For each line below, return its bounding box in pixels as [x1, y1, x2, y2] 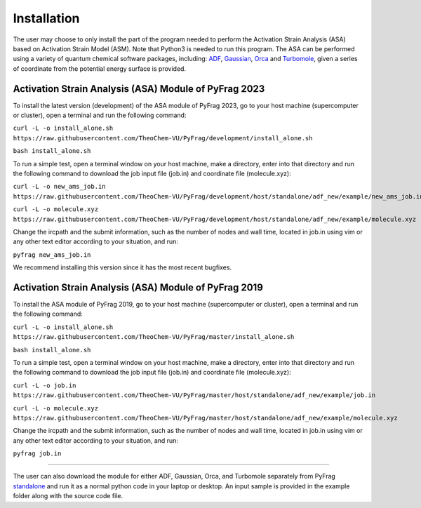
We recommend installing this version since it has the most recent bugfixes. [13, 263, 232, 272]
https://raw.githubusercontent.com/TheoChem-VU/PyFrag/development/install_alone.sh [13, 134, 313, 142]
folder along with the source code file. [13, 492, 123, 500]
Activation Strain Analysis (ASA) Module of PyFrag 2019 [13, 281, 263, 293]
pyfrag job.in [13, 450, 62, 457]
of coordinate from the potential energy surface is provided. [13, 64, 186, 73]
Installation [13, 11, 80, 26]
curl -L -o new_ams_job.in [13, 182, 106, 191]
